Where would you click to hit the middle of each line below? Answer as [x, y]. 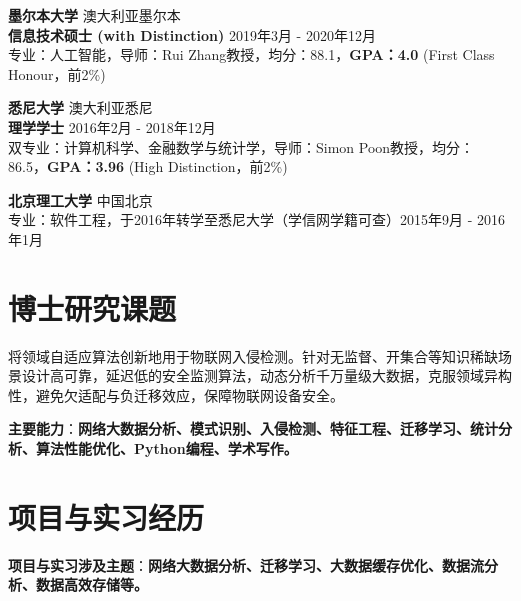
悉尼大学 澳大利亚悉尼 [80, 107]
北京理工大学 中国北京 [80, 199]
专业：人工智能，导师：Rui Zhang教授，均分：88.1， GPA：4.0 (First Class [251, 54]
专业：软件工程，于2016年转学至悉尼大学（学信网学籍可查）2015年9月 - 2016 [256, 219]
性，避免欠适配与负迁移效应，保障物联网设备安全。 [176, 394]
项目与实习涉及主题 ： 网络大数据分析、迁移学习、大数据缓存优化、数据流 [246, 564]
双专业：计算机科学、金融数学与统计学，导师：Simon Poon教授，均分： [241, 146]
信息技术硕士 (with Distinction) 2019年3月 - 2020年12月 [192, 34]
